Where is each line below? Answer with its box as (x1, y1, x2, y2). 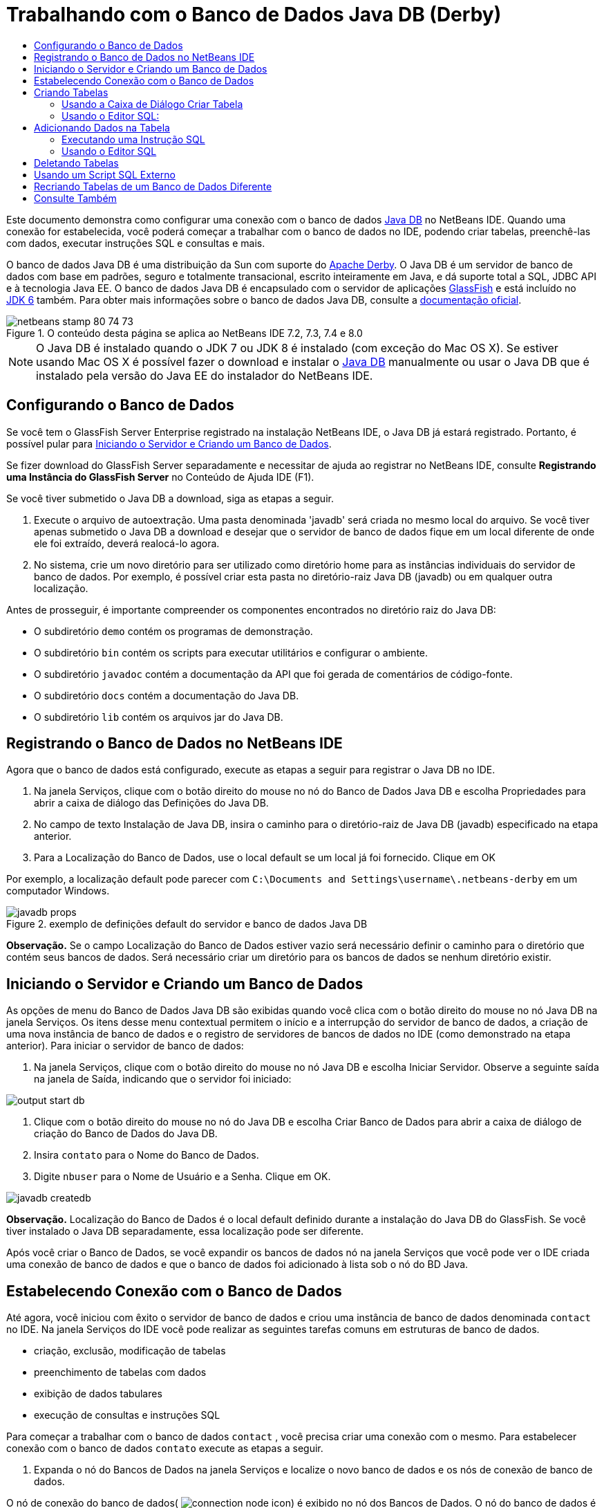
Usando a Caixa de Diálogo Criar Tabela (62, 98, 243, 110)
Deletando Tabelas (34, 156, 119, 169)
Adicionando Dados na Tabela (34, 121, 170, 134)
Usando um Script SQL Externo (34, 168, 176, 181)
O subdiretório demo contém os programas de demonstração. (34, 625, 313, 637)
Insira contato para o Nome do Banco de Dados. (34, 1149, 259, 1161)
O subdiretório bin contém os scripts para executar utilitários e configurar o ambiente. (34, 646, 428, 659)
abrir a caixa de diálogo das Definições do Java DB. (34, 797, 269, 809)
